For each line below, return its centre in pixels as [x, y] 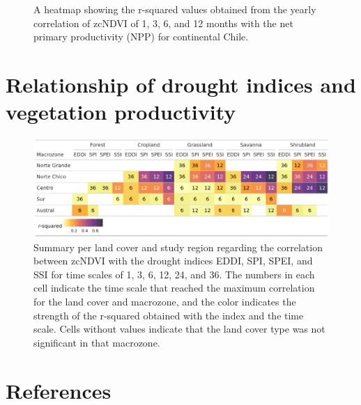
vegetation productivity [121, 112]
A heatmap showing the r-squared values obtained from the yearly [175, 9]
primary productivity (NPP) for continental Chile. [141, 37]
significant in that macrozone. [97, 342]
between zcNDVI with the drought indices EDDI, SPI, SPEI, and [173, 261]
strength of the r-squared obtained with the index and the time [169, 315]
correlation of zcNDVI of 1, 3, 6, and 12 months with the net [163, 23]
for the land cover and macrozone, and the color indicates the [165, 302]
